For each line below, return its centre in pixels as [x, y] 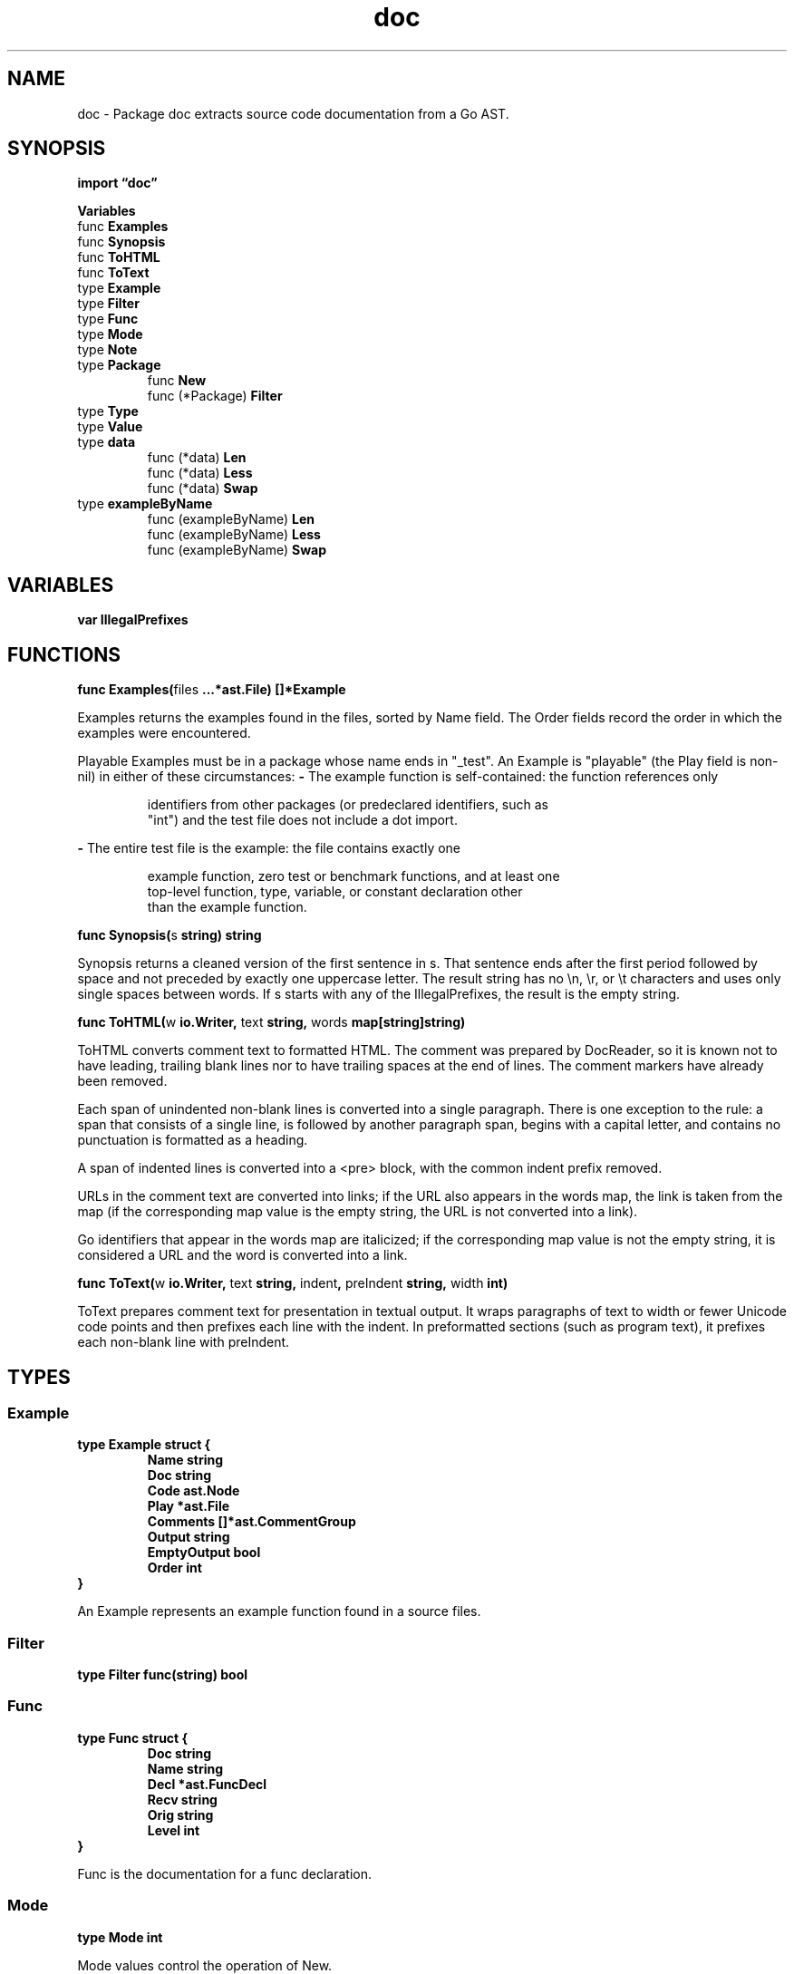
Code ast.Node [194, 1491]
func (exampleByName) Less [234, 535]
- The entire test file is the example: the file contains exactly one [269, 848]
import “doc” [117, 183]
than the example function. [227, 907]
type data [107, 442]
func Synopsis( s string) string [169, 935]
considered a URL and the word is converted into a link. [242, 1255]
